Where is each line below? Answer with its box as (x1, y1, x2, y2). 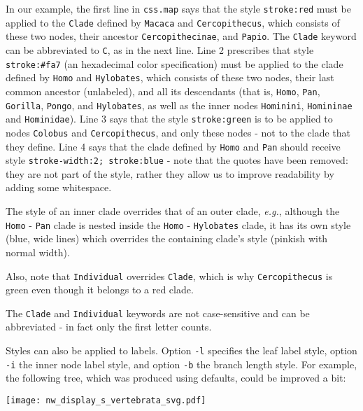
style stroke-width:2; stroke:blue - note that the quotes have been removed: (6, 153, 348, 167)
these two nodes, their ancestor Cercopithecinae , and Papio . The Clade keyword (6, 29, 357, 43)
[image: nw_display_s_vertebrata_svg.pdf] (6, 395, 206, 405)
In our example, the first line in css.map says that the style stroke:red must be (6, 1, 351, 15)
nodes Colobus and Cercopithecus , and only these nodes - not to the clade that (6, 125, 351, 139)
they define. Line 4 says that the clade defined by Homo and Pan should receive (6, 139, 341, 153)
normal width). (6, 244, 70, 259)
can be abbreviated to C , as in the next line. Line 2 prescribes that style (6, 42, 314, 57)
